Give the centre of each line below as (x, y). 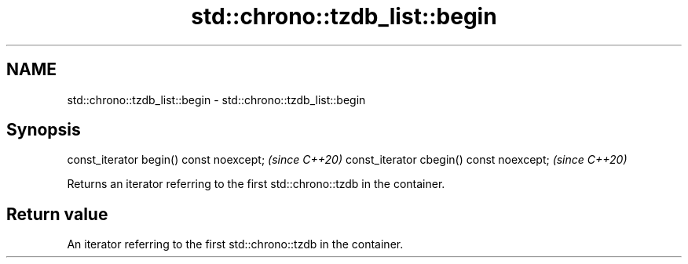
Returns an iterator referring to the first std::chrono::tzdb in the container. (256, 184)
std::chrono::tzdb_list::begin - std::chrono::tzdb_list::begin (216, 99)
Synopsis (44, 130)
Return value (57, 214)
